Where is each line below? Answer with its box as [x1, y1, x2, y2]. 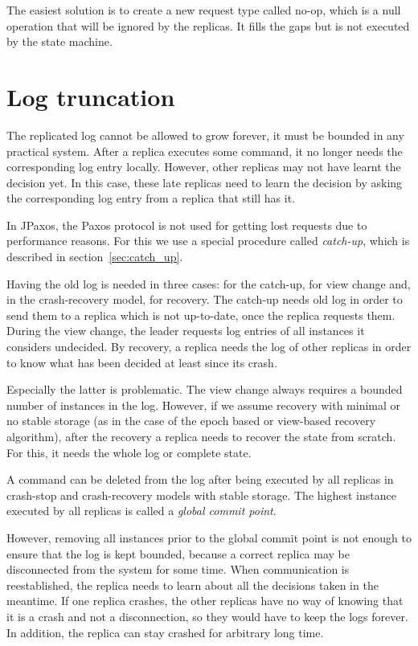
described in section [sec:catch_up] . [6, 248, 183, 265]
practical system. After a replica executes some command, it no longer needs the [6, 142, 403, 159]
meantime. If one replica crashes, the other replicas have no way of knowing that [6, 592, 404, 609]
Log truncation [6, 80, 175, 112]
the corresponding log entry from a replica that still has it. [6, 190, 296, 206]
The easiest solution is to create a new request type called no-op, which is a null [6, 2, 401, 18]
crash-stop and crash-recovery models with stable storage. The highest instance [6, 486, 396, 503]
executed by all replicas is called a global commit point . [6, 502, 277, 519]
